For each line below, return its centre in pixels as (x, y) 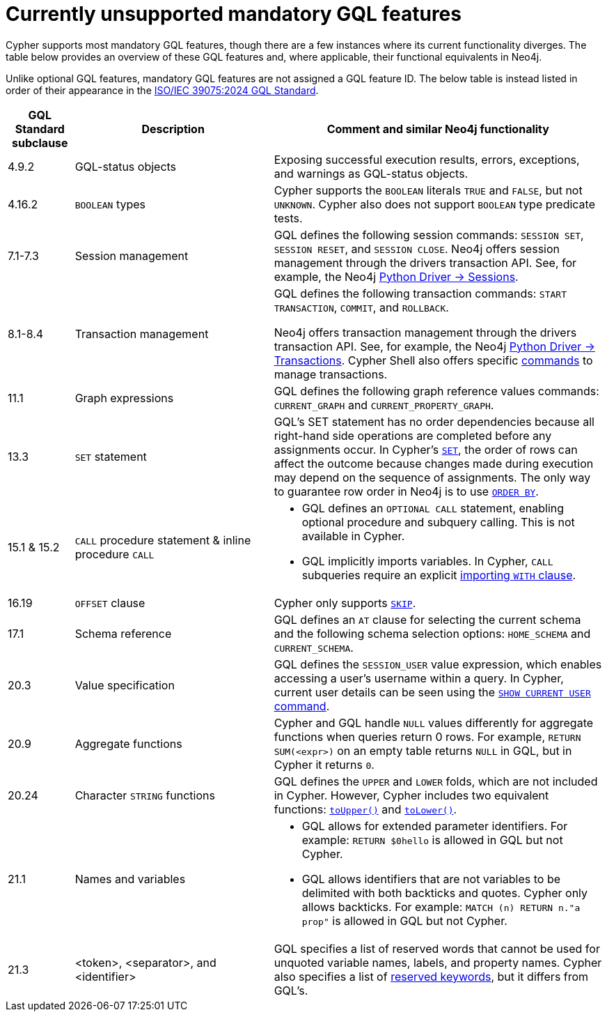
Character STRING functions (145, 795)
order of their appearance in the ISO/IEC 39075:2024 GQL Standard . (162, 90)
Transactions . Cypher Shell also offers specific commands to (433, 360)
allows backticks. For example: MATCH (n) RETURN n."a (441, 907)
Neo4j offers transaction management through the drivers (425, 332)
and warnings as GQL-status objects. (371, 173)
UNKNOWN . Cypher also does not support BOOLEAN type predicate (434, 204)
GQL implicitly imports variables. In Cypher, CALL (427, 561)
